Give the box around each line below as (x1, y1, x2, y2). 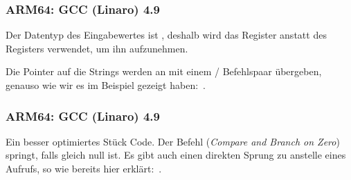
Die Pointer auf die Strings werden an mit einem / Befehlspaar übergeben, (6, 64, 322, 79)
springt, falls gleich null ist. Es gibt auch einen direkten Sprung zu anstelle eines (6, 148, 346, 162)
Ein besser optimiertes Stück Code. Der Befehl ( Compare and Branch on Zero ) (6, 134, 340, 148)
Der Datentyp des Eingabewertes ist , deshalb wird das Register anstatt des (6, 28, 327, 42)
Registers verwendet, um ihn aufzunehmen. (6, 41, 188, 55)
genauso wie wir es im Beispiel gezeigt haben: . (6, 78, 206, 92)
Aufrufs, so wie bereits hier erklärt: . (6, 161, 162, 175)
